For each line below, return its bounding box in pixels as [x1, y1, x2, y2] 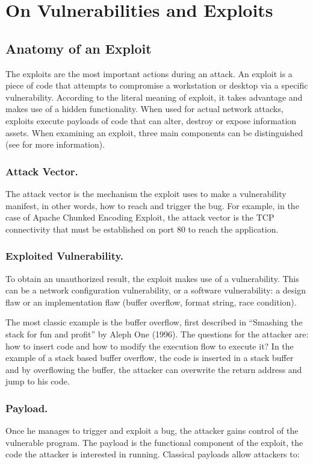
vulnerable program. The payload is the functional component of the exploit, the [5, 436, 303, 448]
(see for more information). [5, 138, 105, 151]
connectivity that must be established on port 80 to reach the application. [5, 222, 279, 235]
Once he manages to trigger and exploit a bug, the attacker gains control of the [5, 424, 299, 437]
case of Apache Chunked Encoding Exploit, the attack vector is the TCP [5, 211, 274, 224]
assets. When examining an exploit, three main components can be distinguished [5, 126, 303, 139]
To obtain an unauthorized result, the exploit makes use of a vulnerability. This [5, 272, 299, 284]
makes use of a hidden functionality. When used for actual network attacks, [5, 102, 284, 115]
